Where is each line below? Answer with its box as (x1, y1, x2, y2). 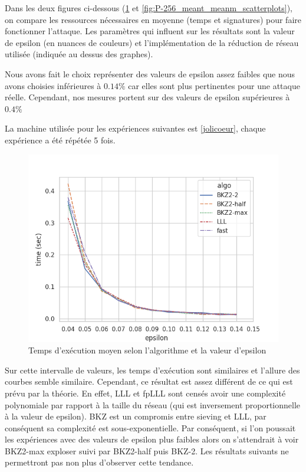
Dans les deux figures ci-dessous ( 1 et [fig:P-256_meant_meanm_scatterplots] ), (5, 2, 292, 14)
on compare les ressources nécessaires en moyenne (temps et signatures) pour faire (5, 13, 302, 25)
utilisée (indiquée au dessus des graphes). (5, 48, 153, 60)
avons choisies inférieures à (5, 79, 101, 91)
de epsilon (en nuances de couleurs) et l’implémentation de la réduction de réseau (5, 36, 299, 48)
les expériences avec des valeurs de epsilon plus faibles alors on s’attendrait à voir (5, 433, 299, 445)
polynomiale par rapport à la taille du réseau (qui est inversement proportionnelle (5, 398, 301, 411)
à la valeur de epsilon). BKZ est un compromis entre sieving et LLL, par (5, 410, 266, 422)
